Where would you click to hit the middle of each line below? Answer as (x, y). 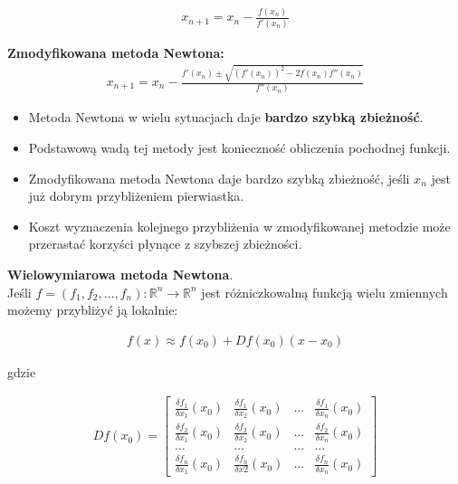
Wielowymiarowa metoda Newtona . (120, 274)
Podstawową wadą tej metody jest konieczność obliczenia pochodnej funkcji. (239, 148)
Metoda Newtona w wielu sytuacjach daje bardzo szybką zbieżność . (226, 117)
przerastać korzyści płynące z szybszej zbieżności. (165, 244)
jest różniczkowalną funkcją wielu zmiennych (324, 292)
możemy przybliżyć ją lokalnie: (93, 310)
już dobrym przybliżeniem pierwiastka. (136, 196)
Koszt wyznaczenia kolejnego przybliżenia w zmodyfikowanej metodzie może (239, 226)
